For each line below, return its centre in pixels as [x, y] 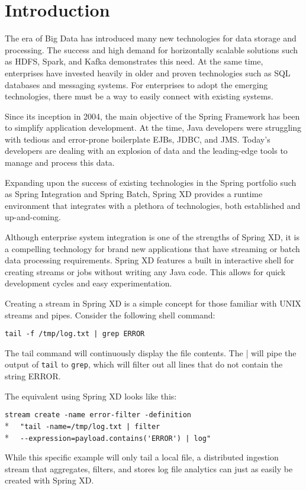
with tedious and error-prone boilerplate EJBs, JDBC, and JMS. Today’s [138, 139]
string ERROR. [33, 376]
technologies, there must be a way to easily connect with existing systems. [139, 96]
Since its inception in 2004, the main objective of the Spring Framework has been [152, 116]
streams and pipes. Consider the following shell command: [110, 315]
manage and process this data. [60, 162]
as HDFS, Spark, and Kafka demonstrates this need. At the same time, [134, 61]
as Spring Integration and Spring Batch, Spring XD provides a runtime [134, 194]
